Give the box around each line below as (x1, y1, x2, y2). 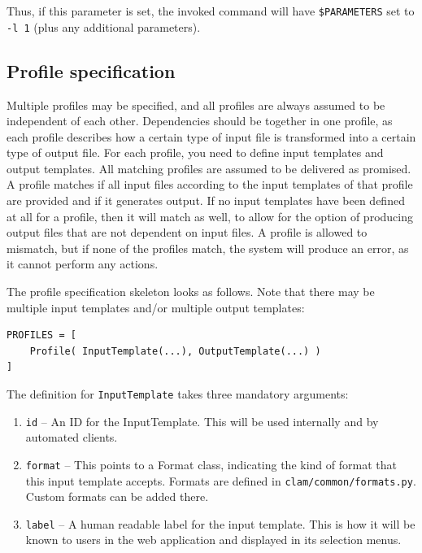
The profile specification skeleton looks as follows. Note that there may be (7, 283, 375, 300)
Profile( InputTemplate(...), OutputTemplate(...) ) (29, 345, 321, 357)
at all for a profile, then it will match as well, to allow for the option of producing (7, 207, 413, 224)
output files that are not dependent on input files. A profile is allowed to (7, 224, 368, 241)
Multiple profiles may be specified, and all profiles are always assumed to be (7, 96, 385, 113)
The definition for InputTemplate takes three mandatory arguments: (7, 385, 349, 403)
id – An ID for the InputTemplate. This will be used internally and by (25, 412, 379, 429)
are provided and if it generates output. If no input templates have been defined (7, 192, 405, 209)
